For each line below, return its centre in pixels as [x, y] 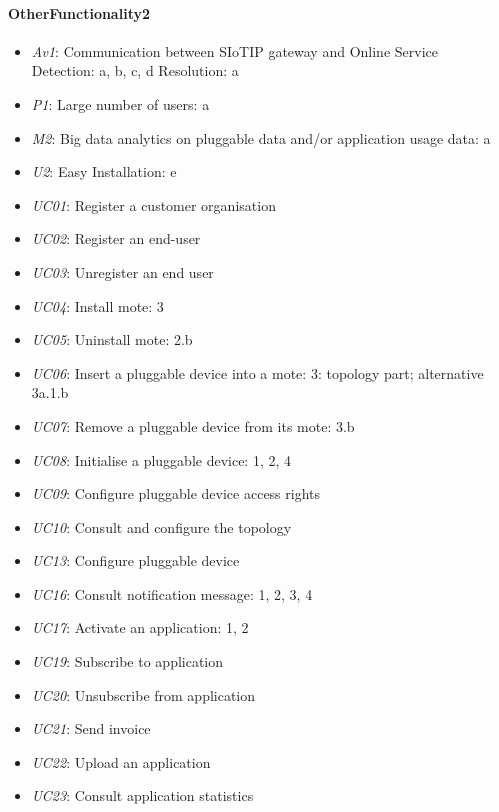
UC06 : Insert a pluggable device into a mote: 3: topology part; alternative [257, 372]
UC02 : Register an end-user [116, 238]
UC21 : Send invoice [91, 728]
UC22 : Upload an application [121, 761]
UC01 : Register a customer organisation [153, 204]
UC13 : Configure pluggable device [135, 560]
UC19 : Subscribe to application [127, 661]
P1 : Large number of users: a [120, 103]
